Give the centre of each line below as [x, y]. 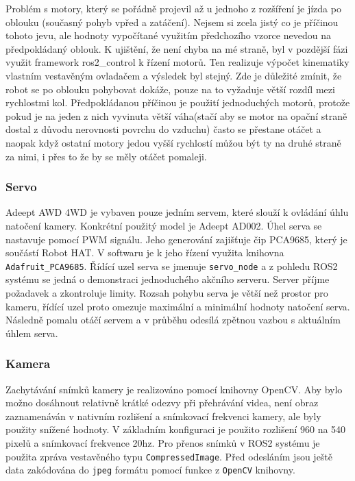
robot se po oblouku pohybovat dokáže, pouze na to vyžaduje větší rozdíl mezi [170, 89]
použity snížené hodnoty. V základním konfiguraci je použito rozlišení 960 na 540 [176, 429]
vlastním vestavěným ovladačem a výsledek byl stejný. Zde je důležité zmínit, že [174, 75]
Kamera [28, 363]
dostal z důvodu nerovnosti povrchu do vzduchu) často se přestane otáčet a [163, 129]
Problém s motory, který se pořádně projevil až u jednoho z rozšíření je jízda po [173, 8]
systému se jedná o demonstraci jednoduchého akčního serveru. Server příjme [168, 279]
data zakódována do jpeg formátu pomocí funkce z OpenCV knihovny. [150, 470]
